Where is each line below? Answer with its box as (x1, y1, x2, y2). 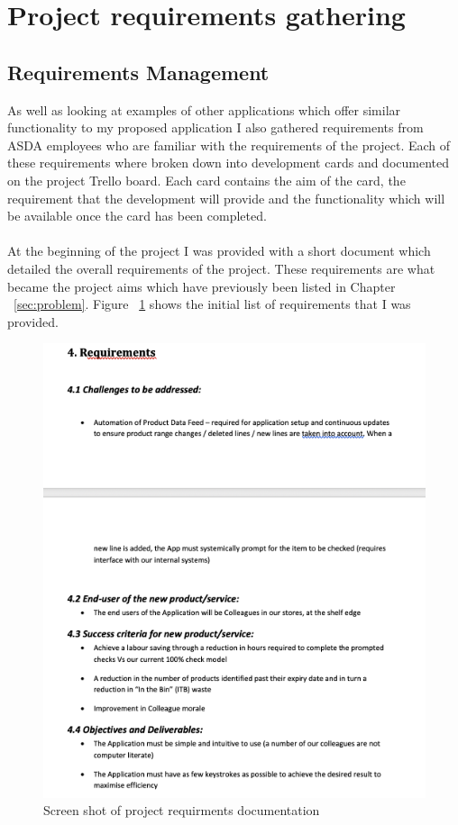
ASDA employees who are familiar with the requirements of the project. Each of (7, 135, 451, 154)
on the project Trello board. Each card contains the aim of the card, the (7, 170, 406, 189)
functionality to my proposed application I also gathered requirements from (7, 118, 424, 137)
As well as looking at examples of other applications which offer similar (7, 100, 401, 119)
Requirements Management (7, 58, 270, 86)
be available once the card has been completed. (7, 206, 267, 225)
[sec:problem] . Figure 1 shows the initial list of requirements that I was (14, 295, 411, 313)
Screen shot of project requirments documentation (43, 801, 320, 820)
